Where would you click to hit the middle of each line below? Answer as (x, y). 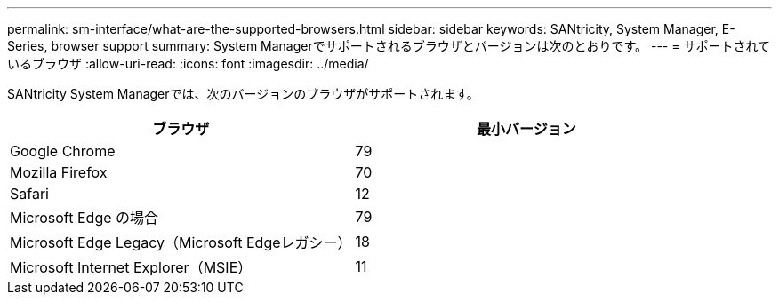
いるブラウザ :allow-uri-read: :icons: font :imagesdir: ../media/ (188, 64)
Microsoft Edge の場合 (84, 218)
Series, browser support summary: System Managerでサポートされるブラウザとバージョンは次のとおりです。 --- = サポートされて (389, 46)
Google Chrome (63, 151)
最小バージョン (526, 129)
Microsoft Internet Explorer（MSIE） (131, 267)
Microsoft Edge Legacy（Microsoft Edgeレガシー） (181, 242)
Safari (29, 194)
